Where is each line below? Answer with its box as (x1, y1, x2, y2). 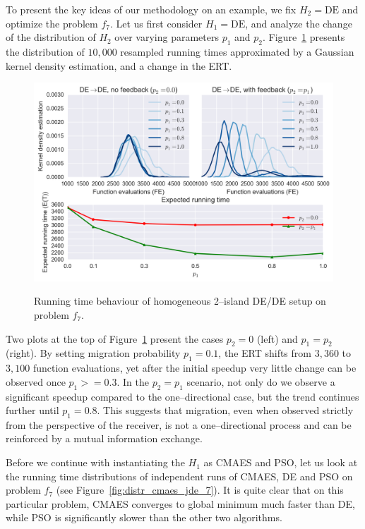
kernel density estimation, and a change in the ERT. (6, 58, 232, 73)
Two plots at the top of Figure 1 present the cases (6, 331, 224, 346)
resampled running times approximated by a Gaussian (120, 44, 354, 59)
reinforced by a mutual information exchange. (6, 431, 203, 446)
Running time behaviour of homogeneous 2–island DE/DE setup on (34, 293, 326, 308)
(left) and (256, 331, 298, 346)
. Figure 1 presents (263, 30, 345, 44)
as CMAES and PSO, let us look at (203, 455, 358, 470)
